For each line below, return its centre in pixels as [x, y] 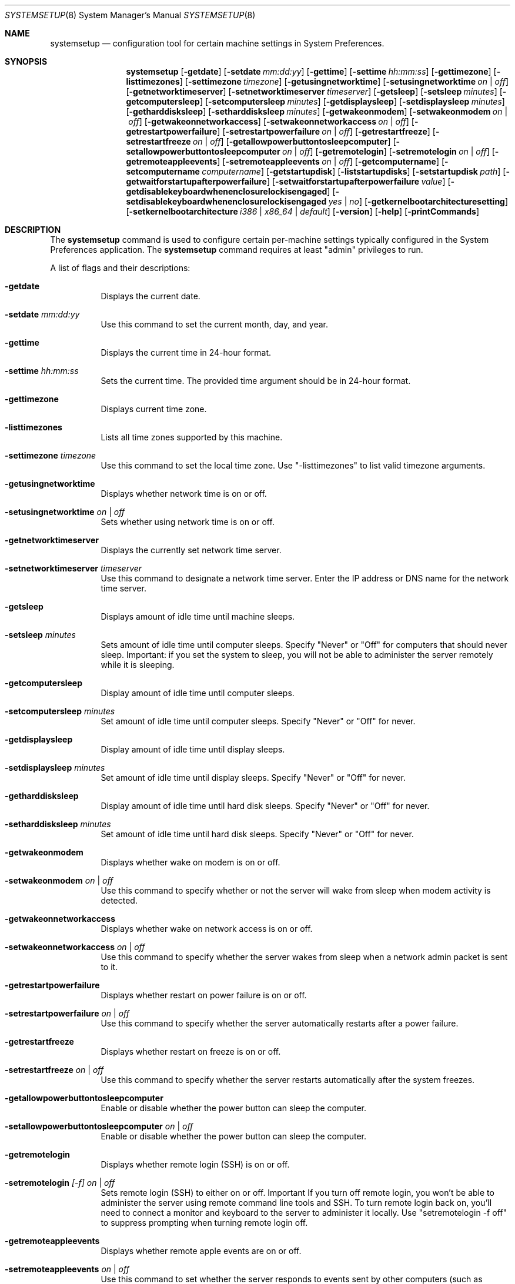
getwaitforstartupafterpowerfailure [196, 181]
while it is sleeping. [138, 665]
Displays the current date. [151, 296]
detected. [119, 900]
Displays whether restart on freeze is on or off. [191, 1051]
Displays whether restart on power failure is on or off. [204, 995]
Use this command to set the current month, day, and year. [215, 324]
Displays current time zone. [154, 409]
